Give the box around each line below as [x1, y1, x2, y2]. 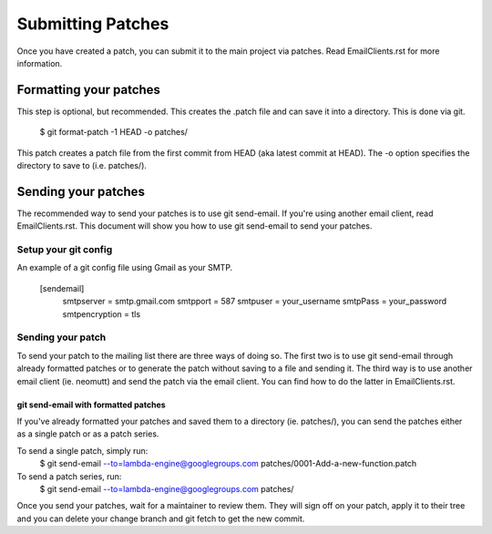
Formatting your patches [16, 82, 161, 98]
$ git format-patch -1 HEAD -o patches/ [39, 127, 189, 138]
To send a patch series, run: [16, 470, 122, 482]
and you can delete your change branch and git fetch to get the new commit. [16, 513, 305, 524]
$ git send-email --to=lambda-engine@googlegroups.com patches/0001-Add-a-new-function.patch [39, 458, 417, 469]
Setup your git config [16, 243, 113, 256]
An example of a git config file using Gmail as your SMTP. [16, 262, 233, 273]
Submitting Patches [16, 14, 169, 34]
